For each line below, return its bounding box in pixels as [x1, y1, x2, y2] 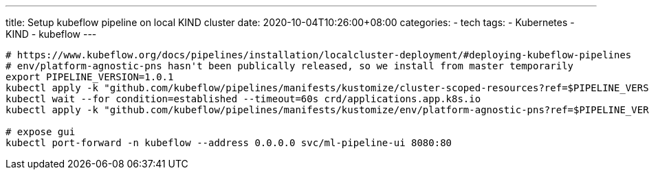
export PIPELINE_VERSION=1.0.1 [5, 71, 174, 82]
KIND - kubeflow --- [5, 28, 97, 40]
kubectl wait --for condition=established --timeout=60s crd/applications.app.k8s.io [5, 93, 481, 104]
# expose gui [5, 126, 76, 137]
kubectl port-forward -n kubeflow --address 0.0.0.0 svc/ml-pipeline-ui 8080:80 [5, 137, 452, 148]
